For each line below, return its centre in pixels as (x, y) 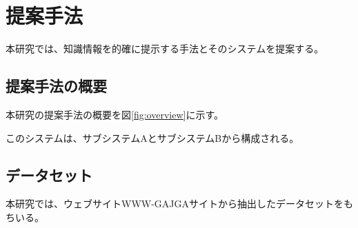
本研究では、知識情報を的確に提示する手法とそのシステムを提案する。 (165, 49)
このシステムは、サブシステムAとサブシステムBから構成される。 (152, 137)
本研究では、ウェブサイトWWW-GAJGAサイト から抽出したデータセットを (175, 204)
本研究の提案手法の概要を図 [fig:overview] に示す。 (115, 114)
